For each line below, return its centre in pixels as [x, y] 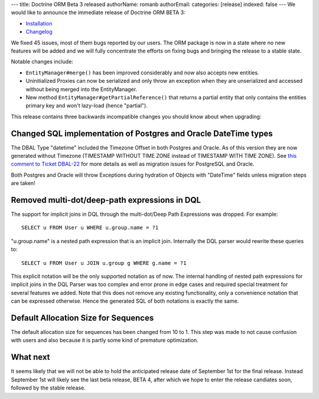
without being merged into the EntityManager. [82, 89]
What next [30, 357]
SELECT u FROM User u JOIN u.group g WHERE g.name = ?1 [104, 263]
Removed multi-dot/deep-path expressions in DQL [106, 200]
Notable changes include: [42, 61]
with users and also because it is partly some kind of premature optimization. [105, 340]
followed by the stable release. [48, 388]
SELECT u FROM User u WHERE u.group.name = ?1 [90, 228]
